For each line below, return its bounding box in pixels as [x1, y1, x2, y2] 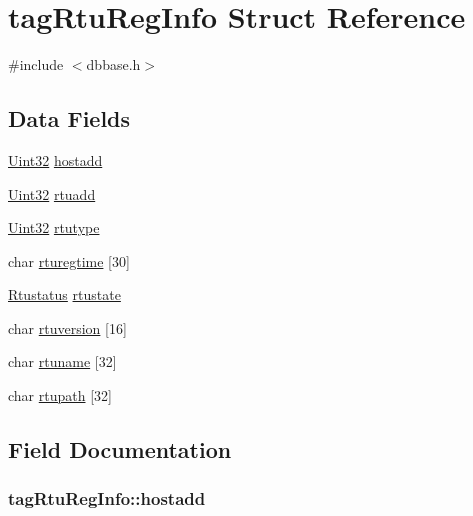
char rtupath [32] [8, 385, 112, 406]
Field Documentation [8, 434, 232, 465]
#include [8, 54, 64, 75]
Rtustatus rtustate [8, 284, 121, 305]
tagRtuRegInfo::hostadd [8, 486, 206, 511]
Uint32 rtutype [8, 217, 100, 238]
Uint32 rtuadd [8, 183, 96, 204]
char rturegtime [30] [8, 250, 130, 271]
